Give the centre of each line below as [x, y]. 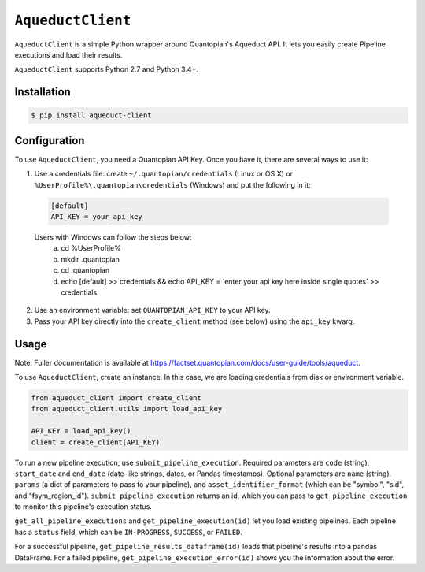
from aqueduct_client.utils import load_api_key [127, 409]
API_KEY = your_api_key [97, 216]
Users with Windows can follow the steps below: [113, 237]
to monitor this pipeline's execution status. [83, 507]
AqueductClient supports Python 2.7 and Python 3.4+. [106, 69]
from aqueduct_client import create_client [116, 397]
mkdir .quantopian [90, 259]
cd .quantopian [85, 270]
